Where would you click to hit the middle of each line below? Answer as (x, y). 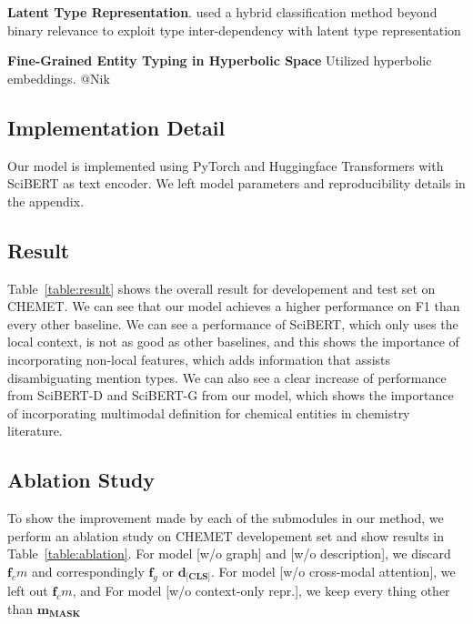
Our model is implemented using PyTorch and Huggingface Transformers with (226, 165)
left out (28, 591)
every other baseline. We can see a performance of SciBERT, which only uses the (233, 323)
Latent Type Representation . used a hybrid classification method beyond (222, 12)
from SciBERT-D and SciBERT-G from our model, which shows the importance (231, 395)
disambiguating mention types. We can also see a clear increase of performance (227, 377)
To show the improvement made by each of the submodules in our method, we (226, 518)
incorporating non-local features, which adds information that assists (199, 359)
